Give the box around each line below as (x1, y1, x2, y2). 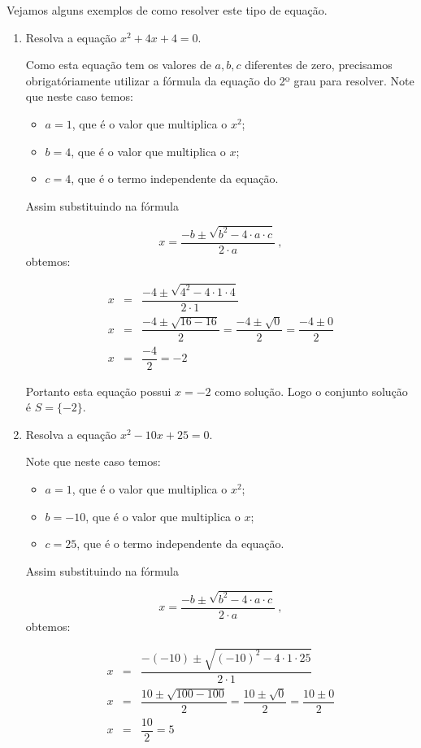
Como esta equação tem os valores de (25, 56, 211, 73)
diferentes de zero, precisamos (245, 56, 393, 73)
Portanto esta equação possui (25, 382, 171, 399)
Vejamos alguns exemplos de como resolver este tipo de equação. (7, 2, 328, 18)
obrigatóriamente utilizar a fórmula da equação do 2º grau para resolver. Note (25, 72, 414, 89)
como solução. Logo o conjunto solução (215, 382, 408, 399)
